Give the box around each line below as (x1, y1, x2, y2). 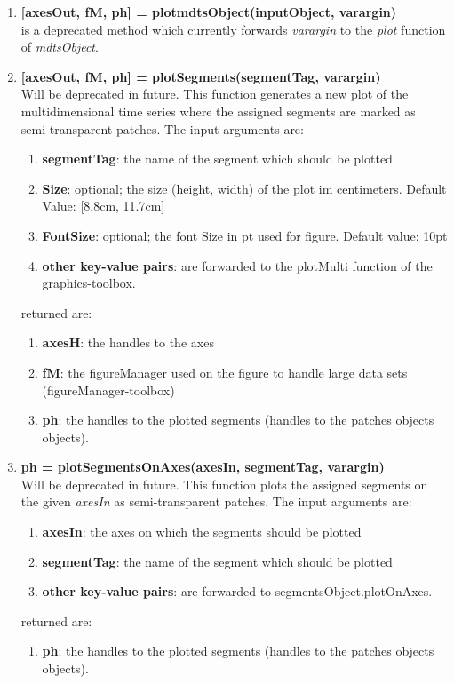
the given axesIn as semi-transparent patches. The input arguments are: (20, 492, 412, 511)
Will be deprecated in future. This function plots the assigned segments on (20, 474, 428, 493)
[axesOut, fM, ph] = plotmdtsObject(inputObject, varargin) (20, 3, 397, 20)
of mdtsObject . (20, 37, 99, 56)
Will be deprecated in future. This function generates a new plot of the (20, 84, 409, 103)
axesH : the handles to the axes (42, 333, 214, 352)
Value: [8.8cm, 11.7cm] (42, 196, 165, 215)
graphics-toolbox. (42, 274, 136, 292)
